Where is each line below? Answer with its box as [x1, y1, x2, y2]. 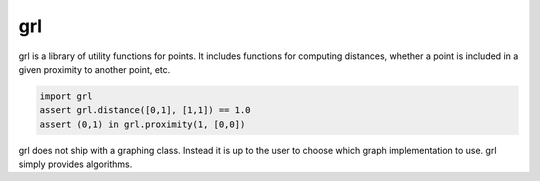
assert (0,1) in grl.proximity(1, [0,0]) [39, 118, 246, 130]
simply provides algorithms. [18, 158, 133, 170]
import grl [39, 90, 93, 102]
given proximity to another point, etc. [18, 63, 171, 75]
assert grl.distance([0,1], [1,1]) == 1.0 [39, 105, 251, 116]
